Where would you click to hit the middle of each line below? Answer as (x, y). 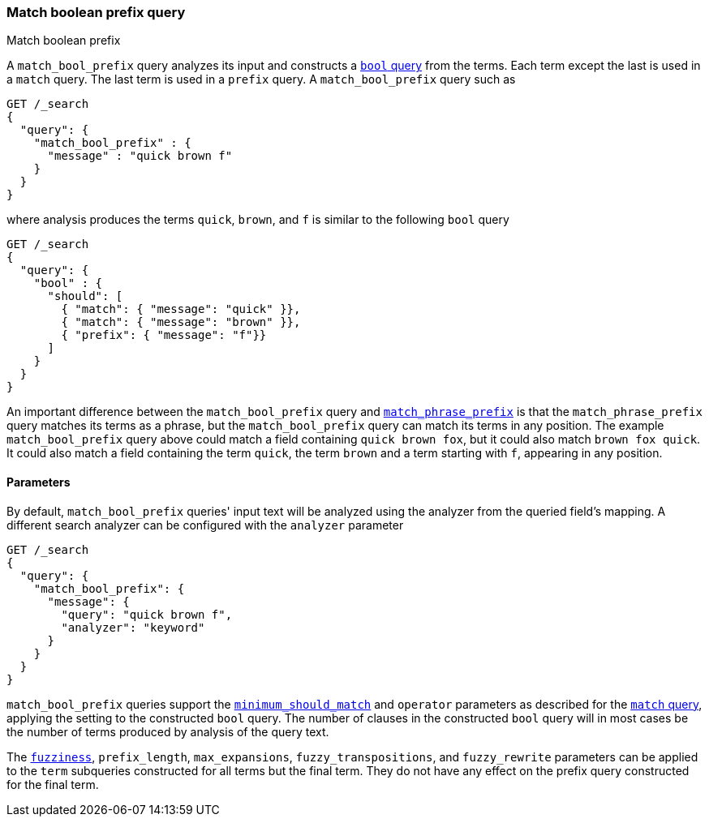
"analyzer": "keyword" (133, 627)
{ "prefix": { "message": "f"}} (164, 335)
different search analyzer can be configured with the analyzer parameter (205, 525)
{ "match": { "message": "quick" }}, (181, 309)
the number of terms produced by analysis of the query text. (168, 731)
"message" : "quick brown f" (140, 156)
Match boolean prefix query (96, 12)
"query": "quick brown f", (147, 614)
